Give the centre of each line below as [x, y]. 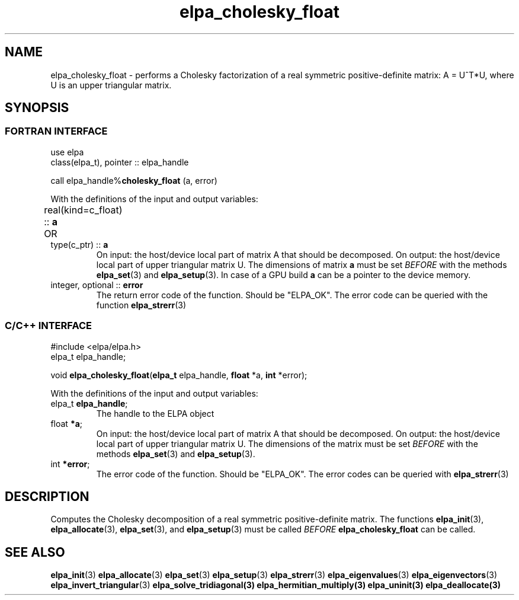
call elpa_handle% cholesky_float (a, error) [134, 180]
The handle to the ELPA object [155, 413]
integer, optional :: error [97, 285]
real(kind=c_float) [83, 210]
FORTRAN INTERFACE [56, 131]
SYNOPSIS [37, 108]
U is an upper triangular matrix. [111, 85]
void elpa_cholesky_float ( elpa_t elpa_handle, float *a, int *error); [179, 375]
